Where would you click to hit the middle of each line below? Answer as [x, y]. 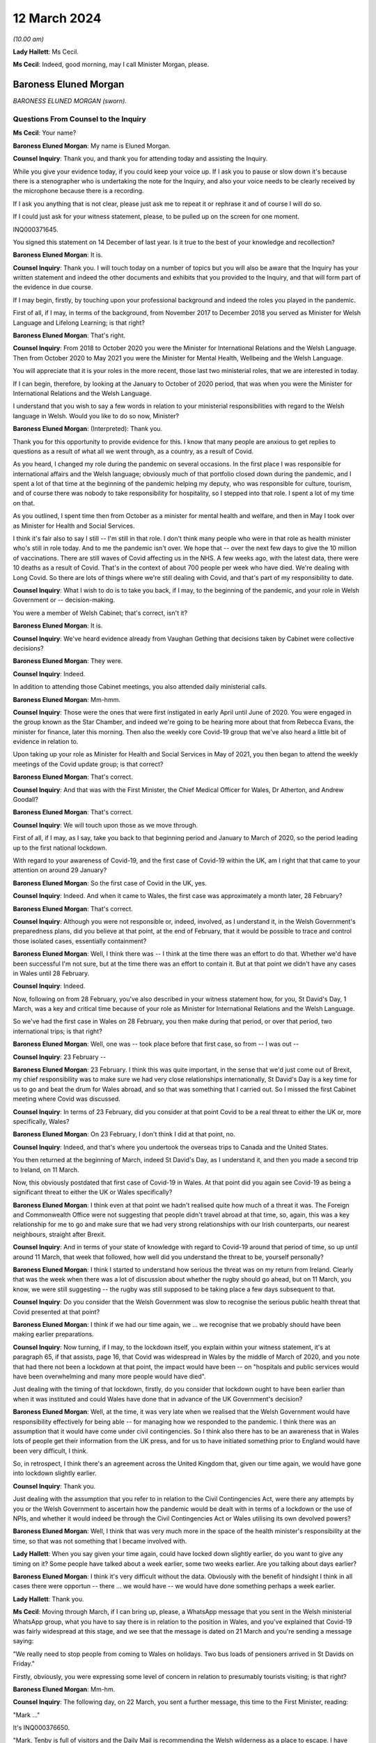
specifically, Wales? [41, 1121]
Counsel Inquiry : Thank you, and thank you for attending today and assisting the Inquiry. [140, 159]
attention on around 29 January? [60, 870]
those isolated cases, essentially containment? [80, 941]
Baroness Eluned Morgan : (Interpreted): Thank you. [88, 429]
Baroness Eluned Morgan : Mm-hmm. [67, 699]
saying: [23, 1641]
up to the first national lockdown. [60, 848]
